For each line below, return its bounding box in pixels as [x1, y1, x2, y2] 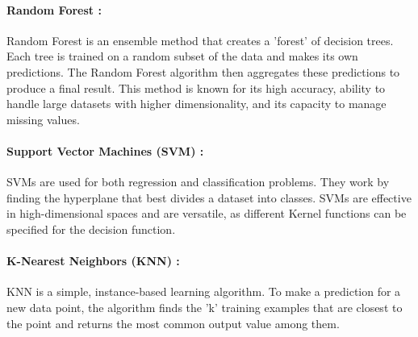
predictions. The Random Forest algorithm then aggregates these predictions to [6, 63, 400, 80]
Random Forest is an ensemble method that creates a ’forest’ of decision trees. [6, 31, 394, 48]
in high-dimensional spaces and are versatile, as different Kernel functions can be [6, 205, 407, 222]
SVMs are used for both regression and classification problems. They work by [6, 173, 390, 190]
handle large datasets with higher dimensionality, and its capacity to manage [6, 95, 387, 112]
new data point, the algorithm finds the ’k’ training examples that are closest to [6, 298, 403, 315]
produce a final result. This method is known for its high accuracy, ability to [6, 79, 386, 96]
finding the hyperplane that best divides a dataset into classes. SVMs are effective [6, 189, 412, 206]
